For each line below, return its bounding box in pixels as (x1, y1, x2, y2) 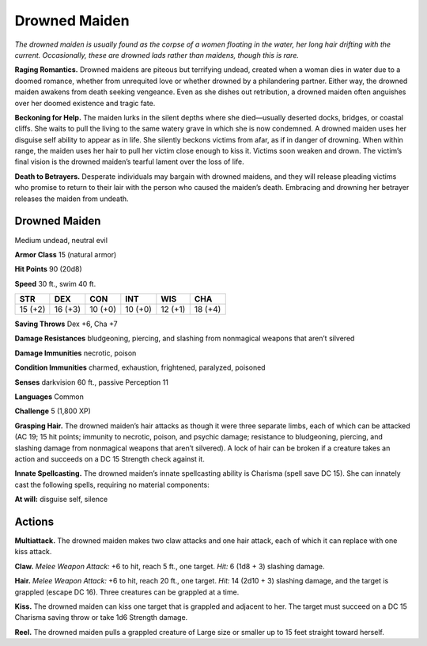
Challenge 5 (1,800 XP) (14, 406, 91, 416)
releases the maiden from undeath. (14, 194, 130, 203)
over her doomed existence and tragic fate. (14, 98, 156, 108)
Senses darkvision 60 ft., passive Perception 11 (14, 377, 169, 387)
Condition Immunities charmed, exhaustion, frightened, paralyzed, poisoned (14, 363, 266, 372)
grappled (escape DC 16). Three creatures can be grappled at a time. (14, 587, 240, 597)
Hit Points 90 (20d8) (14, 264, 82, 274)
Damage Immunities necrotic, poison (14, 348, 137, 358)
